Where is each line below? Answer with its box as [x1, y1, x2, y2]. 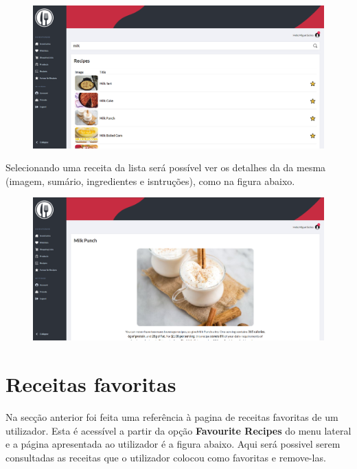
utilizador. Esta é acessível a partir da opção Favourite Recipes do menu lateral [5, 423, 352, 437]
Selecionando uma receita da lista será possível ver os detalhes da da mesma [5, 160, 326, 175]
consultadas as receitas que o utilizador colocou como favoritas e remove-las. [5, 450, 326, 464]
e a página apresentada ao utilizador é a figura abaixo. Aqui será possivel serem [5, 437, 341, 451]
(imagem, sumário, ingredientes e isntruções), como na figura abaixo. [5, 173, 295, 188]
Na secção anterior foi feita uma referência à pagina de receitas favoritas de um [5, 410, 338, 424]
